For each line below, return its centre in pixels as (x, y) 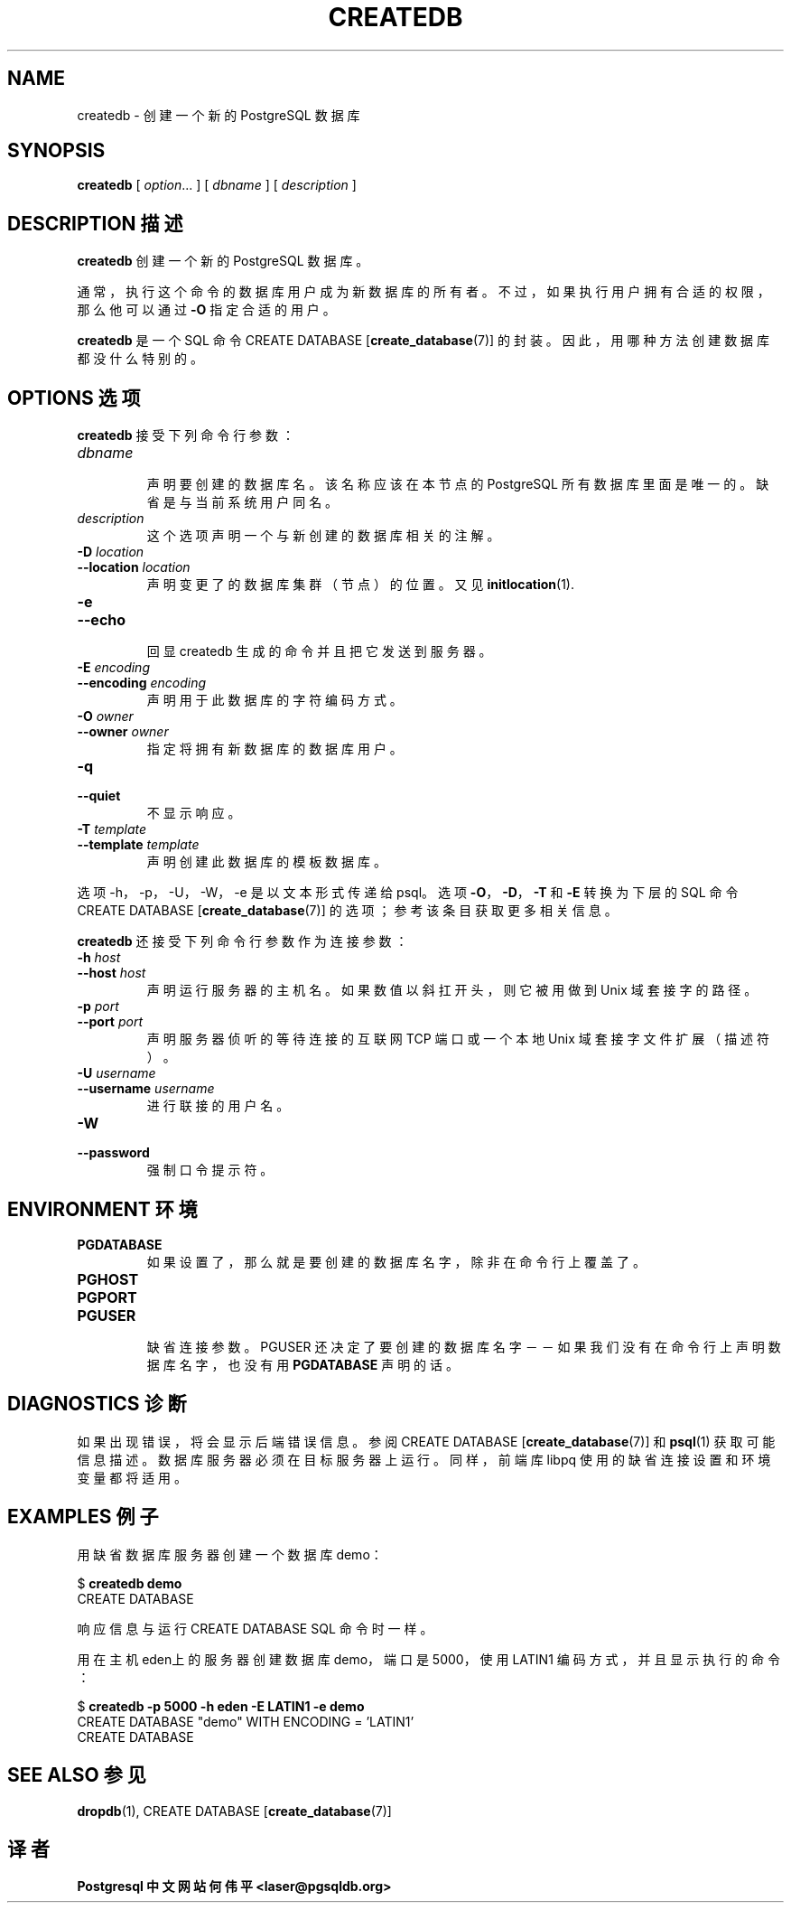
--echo (102, 620)
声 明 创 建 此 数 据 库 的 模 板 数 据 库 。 (266, 862)
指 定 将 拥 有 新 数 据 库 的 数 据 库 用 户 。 (275, 749)
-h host (99, 958)
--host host (112, 973)
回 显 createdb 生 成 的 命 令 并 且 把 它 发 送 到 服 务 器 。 (319, 651)
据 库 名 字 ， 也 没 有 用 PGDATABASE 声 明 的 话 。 (302, 1364)
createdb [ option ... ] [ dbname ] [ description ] (217, 185)
